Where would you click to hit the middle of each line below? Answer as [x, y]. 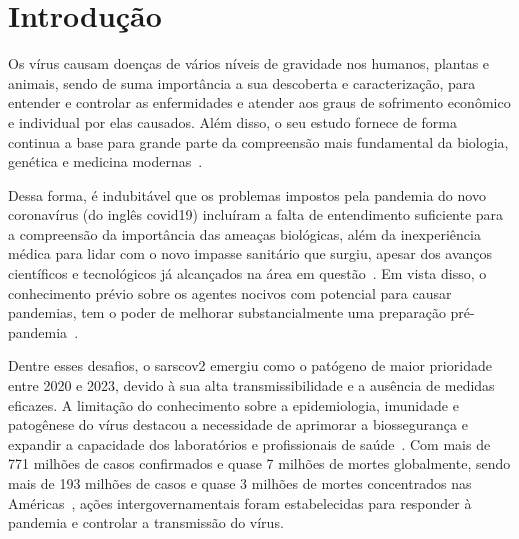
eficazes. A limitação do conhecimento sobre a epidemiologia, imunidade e [233, 404]
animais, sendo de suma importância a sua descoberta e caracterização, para [242, 82]
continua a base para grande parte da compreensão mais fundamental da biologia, [258, 141]
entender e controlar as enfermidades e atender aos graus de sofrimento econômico [259, 102]
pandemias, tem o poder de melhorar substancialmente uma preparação [227, 312]
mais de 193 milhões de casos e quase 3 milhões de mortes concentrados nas [240, 483]
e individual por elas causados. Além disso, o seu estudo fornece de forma [233, 121]
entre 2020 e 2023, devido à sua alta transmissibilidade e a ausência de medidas [251, 385]
